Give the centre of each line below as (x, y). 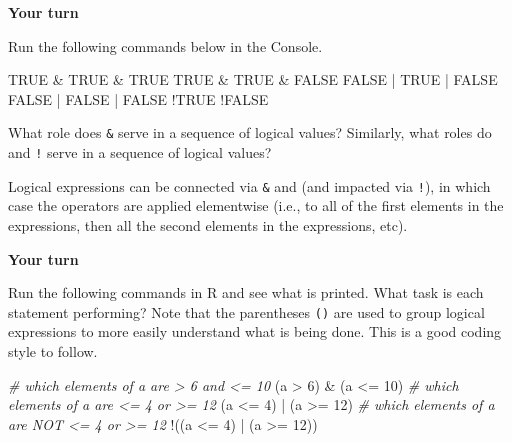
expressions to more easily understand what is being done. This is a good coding (255, 331)
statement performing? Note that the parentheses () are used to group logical (246, 311)
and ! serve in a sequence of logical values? (140, 152)
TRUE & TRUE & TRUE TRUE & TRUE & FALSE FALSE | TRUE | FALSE (253, 79)
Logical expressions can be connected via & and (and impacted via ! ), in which (249, 185)
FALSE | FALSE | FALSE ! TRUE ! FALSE (138, 98)
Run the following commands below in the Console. (165, 45)
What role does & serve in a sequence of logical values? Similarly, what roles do (250, 132)
